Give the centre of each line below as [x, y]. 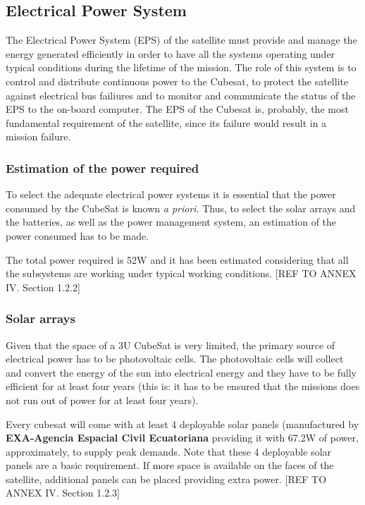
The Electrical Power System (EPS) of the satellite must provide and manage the [181, 40]
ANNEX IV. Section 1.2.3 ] [63, 493]
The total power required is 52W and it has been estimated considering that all [177, 259]
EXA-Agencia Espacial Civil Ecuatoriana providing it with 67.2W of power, [182, 438]
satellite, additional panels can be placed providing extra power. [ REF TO [166, 479]
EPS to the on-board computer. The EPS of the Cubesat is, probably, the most [177, 109]
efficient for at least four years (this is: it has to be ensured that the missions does [183, 386]
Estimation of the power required [103, 168]
